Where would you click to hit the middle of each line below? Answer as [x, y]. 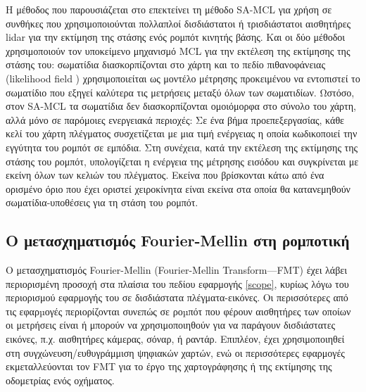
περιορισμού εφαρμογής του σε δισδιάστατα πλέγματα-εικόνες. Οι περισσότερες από [177, 297]
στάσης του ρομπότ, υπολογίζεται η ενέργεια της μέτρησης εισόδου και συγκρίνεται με [182, 161]
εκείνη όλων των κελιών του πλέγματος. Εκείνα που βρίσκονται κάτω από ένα [165, 175]
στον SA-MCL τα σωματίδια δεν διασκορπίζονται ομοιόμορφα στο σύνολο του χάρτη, [181, 106]
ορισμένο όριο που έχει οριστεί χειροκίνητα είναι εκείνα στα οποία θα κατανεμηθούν [178, 188]
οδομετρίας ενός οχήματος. [60, 380]
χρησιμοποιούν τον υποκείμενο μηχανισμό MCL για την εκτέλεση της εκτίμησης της [178, 50]
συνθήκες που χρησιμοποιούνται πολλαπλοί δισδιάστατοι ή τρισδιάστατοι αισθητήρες [178, 23]
